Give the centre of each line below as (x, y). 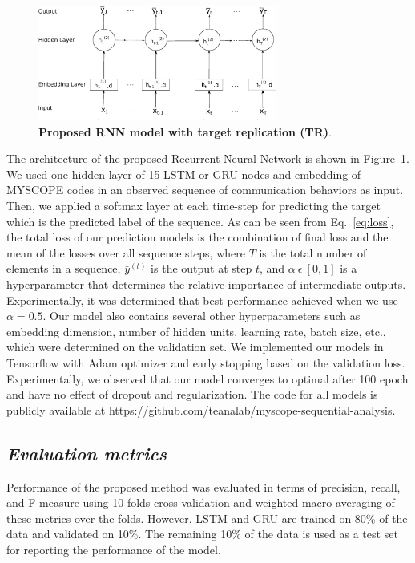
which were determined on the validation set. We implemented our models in (195, 347)
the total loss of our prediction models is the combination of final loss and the (197, 237)
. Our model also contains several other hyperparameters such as (201, 316)
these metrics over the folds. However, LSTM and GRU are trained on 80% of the (207, 518)
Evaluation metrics (87, 453)
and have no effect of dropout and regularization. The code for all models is (192, 394)
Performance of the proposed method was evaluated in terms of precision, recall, (203, 486)
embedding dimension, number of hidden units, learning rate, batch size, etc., (196, 331)
